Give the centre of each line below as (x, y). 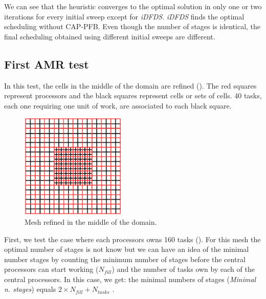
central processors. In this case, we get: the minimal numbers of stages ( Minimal (130, 279)
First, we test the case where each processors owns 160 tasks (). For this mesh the (132, 239)
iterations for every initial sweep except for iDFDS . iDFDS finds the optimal (124, 16)
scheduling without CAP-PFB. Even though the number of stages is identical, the (132, 26)
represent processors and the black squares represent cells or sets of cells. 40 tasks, (133, 95)
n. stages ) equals (30, 289)
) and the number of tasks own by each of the (183, 269)
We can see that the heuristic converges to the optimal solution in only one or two (133, 6)
